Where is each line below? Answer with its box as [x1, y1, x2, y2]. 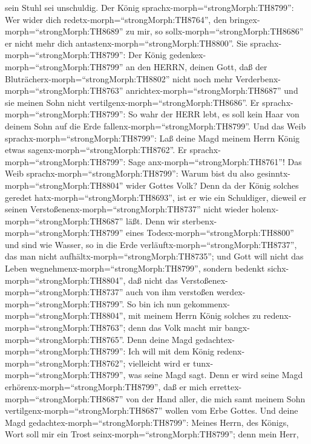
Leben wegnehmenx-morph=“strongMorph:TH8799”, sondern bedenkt [5, 262, 265, 275]
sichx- [267, 262, 289, 275]
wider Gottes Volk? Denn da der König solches [126, 178, 299, 191]
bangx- [224, 321, 250, 334]
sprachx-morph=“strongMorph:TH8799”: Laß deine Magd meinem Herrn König [5, 131, 300, 144]
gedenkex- [169, 48, 206, 61]
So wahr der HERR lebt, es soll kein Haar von [128, 108, 300, 120]
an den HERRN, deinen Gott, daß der [126, 60, 267, 73]
